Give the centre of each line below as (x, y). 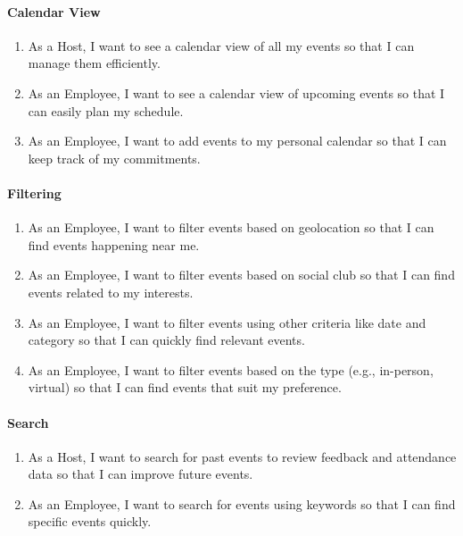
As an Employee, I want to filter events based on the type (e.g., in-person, (231, 369)
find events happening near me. (114, 244)
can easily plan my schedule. (106, 110)
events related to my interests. (111, 292)
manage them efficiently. (94, 63)
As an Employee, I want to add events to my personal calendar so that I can (237, 141)
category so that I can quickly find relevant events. (166, 340)
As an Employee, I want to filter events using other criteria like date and (227, 322)
